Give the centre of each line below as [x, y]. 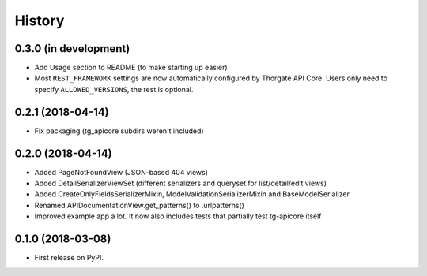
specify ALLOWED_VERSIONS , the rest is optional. [114, 89]
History [40, 21]
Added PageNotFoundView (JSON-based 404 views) [121, 172]
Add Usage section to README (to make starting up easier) [131, 68]
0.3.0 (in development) [72, 48]
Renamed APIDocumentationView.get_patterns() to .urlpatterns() [140, 205]
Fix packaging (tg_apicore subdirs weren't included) [119, 131]
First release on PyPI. [69, 258]
